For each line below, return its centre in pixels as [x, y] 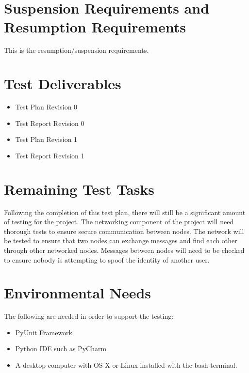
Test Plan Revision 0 [46, 107]
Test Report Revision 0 [50, 123]
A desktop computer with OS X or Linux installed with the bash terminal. [126, 365]
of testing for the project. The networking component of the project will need [119, 222]
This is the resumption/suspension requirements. [76, 50]
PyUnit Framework [44, 332]
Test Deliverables [63, 84]
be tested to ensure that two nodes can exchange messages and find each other [121, 241]
